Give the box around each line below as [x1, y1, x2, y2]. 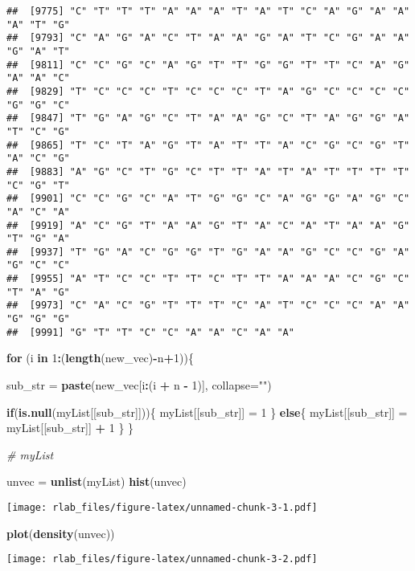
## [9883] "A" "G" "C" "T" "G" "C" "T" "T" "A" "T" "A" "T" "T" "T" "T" [6, 165, 410, 177]
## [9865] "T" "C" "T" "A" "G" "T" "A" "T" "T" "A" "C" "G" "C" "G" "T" [6, 139, 410, 151]
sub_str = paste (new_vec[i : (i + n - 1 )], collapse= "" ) [6, 377, 272, 393]
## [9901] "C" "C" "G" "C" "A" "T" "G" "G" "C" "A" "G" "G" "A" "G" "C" [6, 193, 410, 205]
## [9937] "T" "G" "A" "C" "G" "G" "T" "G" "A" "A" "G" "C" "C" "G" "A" [6, 246, 410, 258]
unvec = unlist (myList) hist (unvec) [6, 473, 187, 490]
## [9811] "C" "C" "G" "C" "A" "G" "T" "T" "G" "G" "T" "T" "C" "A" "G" [6, 59, 410, 71]
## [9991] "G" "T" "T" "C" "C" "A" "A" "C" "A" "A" [6, 326, 294, 338]
